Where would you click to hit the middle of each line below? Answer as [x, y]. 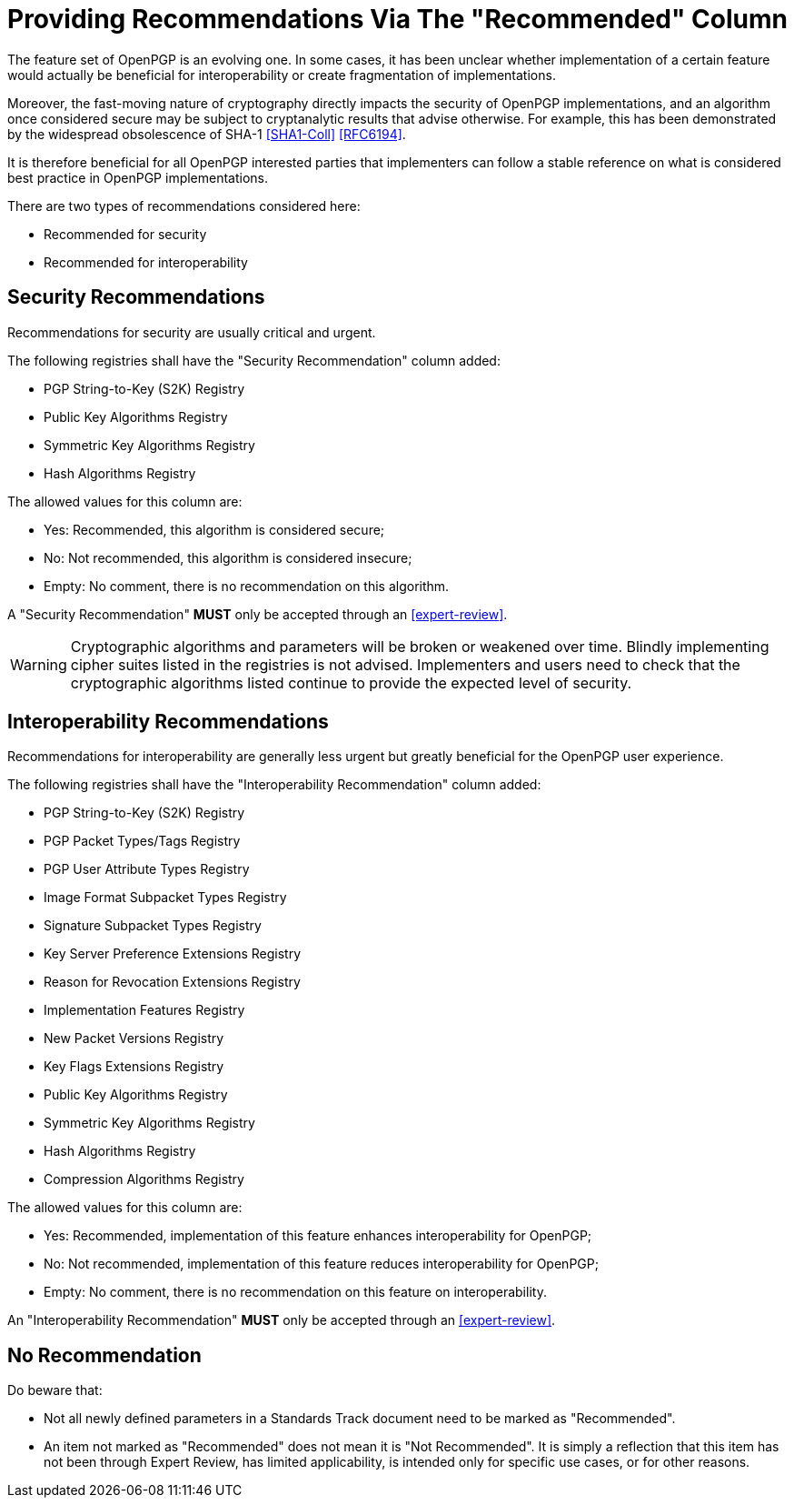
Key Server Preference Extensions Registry [173, 954]
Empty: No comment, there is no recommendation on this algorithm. [247, 586]
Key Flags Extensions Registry [134, 1067]
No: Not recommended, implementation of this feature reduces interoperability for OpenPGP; [321, 1264]
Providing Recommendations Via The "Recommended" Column [397, 19]
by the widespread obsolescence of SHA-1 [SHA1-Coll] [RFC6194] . [207, 134]
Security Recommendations [136, 297]
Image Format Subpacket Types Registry [165, 898]
